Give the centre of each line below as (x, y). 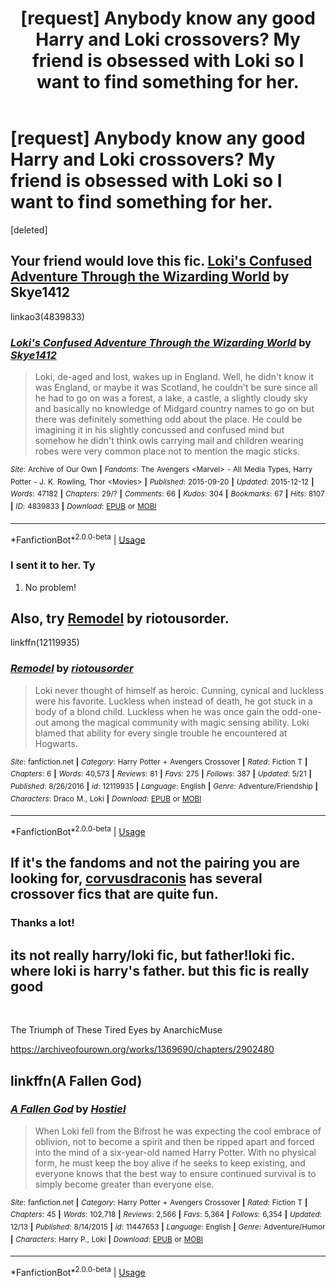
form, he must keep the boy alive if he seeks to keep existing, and (170, 1163)
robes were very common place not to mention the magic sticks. (167, 451)
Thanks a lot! (42, 923)
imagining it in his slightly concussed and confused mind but (159, 430)
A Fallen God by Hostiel (68, 1109)
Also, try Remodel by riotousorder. (120, 618)
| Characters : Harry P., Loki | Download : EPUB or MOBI (106, 1239)
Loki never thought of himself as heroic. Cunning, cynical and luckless (179, 690)
